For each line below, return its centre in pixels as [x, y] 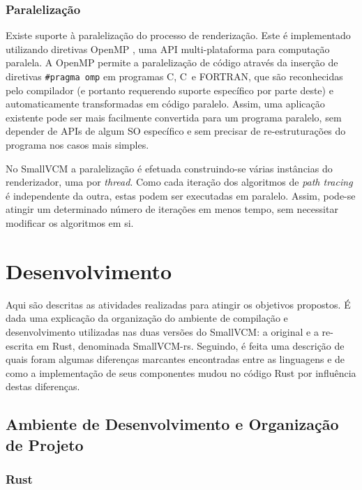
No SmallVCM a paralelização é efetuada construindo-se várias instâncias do [169, 168]
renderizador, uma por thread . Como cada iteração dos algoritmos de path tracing [179, 182]
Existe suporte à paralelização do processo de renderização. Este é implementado [178, 35]
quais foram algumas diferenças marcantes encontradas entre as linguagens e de [175, 359]
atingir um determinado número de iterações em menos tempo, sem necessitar [172, 209]
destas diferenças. [43, 386]
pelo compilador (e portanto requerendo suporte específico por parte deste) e [169, 90]
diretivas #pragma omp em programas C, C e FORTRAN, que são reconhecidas [174, 76]
